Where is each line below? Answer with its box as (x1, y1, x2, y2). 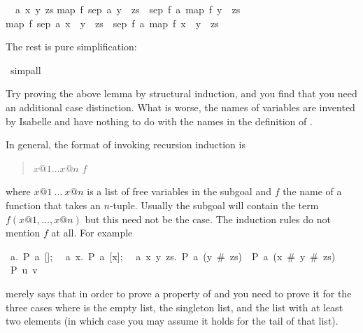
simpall (10, 62, 41, 77)
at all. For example (51, 225, 133, 240)
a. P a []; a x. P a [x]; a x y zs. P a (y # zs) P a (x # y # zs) (10, 248, 336, 263)
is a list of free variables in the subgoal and (87, 184, 271, 199)
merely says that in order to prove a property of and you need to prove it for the (6, 285, 352, 300)
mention (6, 225, 41, 240)
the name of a (283, 184, 342, 199)
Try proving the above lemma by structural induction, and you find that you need (6, 86, 357, 101)
